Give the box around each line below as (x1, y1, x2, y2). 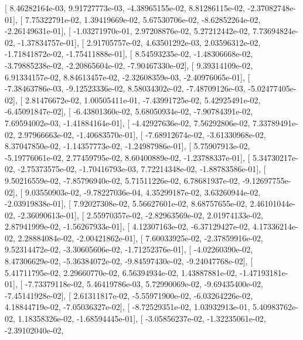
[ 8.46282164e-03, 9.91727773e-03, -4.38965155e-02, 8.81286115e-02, (5, 2, 245, 14)
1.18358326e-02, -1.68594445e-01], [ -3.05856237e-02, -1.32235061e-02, (18, 312, 266, 325)
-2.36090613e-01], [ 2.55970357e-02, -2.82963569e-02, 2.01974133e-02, (18, 208, 263, 221)
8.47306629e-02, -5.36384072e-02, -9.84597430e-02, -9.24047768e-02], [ (5, 255, 253, 267)
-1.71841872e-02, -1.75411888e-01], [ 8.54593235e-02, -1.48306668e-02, (5, 48, 253, 60)
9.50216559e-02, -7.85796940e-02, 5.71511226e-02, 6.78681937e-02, (5, 174, 240, 186)
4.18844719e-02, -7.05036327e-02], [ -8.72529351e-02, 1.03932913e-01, (5, 301, 250, 313)
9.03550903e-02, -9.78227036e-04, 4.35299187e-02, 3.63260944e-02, (25, 186, 261, 198)
